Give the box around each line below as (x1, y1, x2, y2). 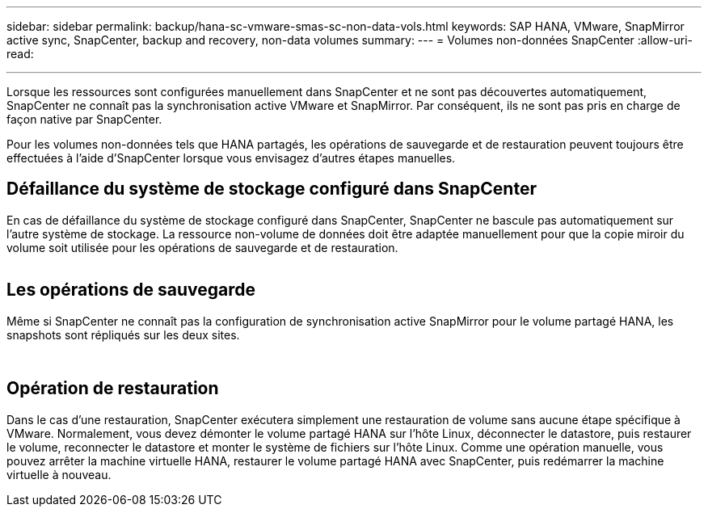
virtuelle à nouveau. (6, 467, 112, 481)
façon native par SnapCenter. (6, 112, 162, 126)
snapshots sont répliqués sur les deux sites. (6, 327, 240, 342)
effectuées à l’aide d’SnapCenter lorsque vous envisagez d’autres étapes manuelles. (6, 151, 456, 165)
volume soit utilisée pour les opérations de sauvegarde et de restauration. (6, 240, 398, 254)
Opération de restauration (6, 378, 219, 399)
